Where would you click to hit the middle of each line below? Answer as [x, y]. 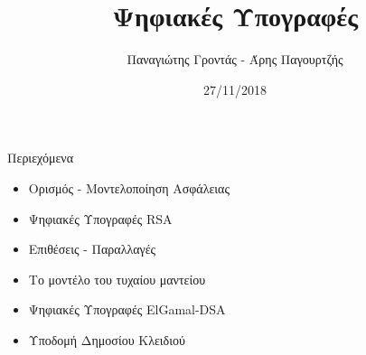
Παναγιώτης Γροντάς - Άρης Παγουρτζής [235, 59]
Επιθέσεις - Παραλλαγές [92, 249]
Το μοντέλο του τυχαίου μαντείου [117, 279]
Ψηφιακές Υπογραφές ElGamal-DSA [127, 309]
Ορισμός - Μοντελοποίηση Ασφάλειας [129, 187]
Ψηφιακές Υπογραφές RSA [100, 218]
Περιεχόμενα [40, 158]
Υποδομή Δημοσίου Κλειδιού [107, 339]
